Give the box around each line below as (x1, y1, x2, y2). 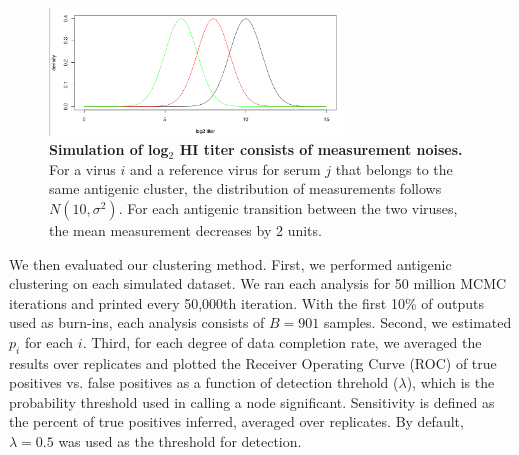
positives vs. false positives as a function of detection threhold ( (9, 372, 399, 393)
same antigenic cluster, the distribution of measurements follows (49, 178, 442, 199)
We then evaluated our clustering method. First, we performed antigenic (9, 253, 452, 274)
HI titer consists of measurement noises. (179, 139, 463, 160)
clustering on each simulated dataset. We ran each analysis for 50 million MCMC (9, 273, 507, 294)
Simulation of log (49, 139, 169, 160)
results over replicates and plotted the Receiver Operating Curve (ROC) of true (9, 352, 497, 373)
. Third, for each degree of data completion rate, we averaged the (82, 331, 482, 352)
